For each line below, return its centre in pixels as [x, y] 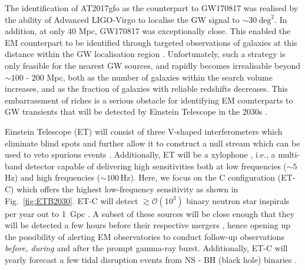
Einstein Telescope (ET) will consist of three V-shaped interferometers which [144, 131]
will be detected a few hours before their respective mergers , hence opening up [147, 225]
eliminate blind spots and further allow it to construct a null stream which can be [152, 143]
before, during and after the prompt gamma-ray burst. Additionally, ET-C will [146, 248]
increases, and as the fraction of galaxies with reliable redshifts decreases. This [146, 89]
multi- [289, 154]
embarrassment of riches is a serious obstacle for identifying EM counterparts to [149, 100]
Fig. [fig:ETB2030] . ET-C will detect [72, 200]
